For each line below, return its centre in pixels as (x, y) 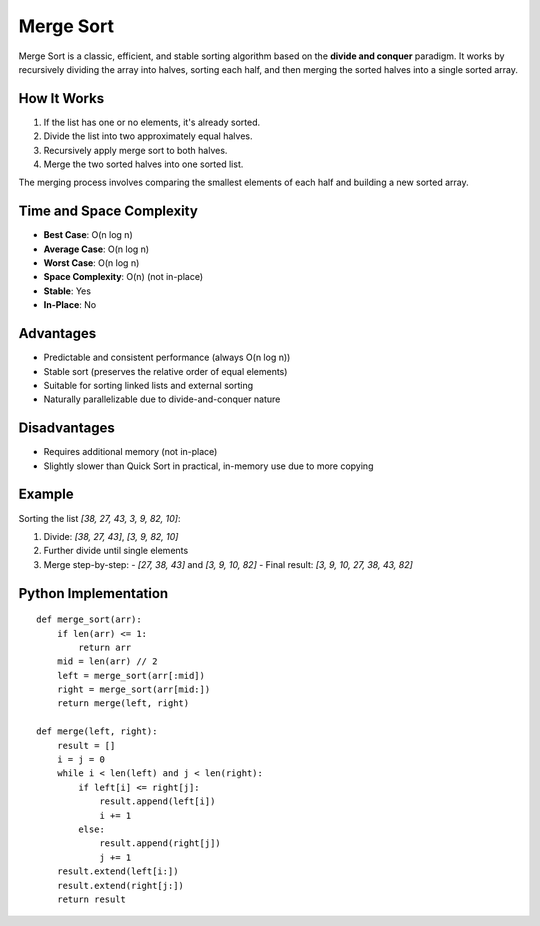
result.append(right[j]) (160, 843)
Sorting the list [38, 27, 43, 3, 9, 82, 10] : (99, 518)
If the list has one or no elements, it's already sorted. (152, 122)
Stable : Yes (67, 291)
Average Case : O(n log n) (96, 249)
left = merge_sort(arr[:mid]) (130, 675)
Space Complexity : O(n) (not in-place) (123, 277)
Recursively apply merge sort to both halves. (135, 150)
